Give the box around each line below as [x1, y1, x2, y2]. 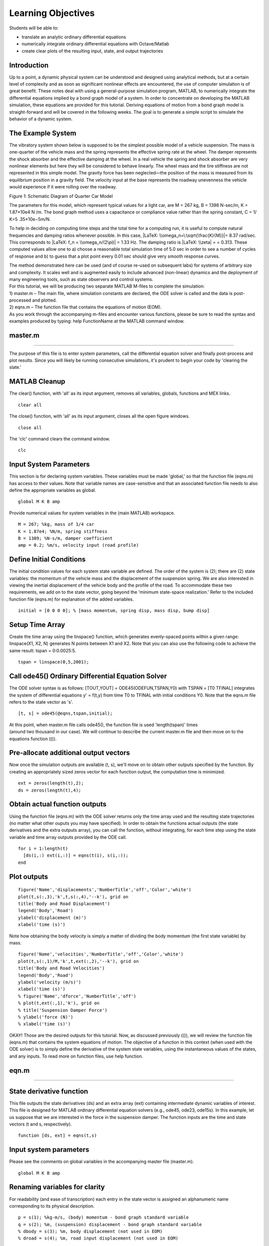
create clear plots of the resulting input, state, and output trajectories [21, 48, 163, 54]
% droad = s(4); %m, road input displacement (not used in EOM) [18, 1236, 179, 1241]
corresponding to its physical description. [9, 1203, 95, 1209]
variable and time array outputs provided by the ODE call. [9, 834, 127, 840]
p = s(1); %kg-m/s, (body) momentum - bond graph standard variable [18, 1215, 189, 1221]
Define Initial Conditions [9, 555, 86, 564]
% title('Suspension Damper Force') [18, 1007, 108, 1013]
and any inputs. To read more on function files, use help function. [9, 1053, 143, 1059]
